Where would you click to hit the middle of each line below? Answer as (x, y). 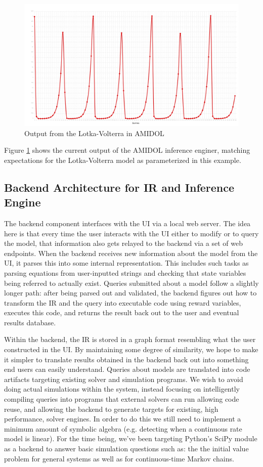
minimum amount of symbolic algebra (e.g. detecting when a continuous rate (123, 428)
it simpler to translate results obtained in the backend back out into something (126, 359)
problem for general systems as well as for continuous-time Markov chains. (119, 458)
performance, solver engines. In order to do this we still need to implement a (123, 419)
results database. (30, 322)
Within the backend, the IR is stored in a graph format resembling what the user (130, 339)
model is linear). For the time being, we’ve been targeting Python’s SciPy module (131, 438)
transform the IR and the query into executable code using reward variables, (123, 302)
